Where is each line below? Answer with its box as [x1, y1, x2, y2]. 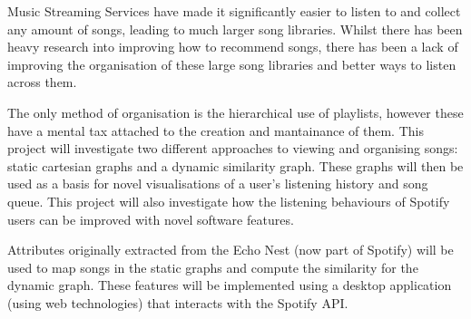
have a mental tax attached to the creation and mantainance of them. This [7, 121, 424, 140]
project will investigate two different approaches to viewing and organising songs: [7, 139, 458, 158]
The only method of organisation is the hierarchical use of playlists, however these [7, 102, 464, 121]
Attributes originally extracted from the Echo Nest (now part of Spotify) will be [7, 240, 454, 259]
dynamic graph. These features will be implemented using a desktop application [7, 275, 452, 295]
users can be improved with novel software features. [7, 209, 294, 228]
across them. [7, 72, 77, 92]
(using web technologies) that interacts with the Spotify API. [7, 293, 348, 312]
